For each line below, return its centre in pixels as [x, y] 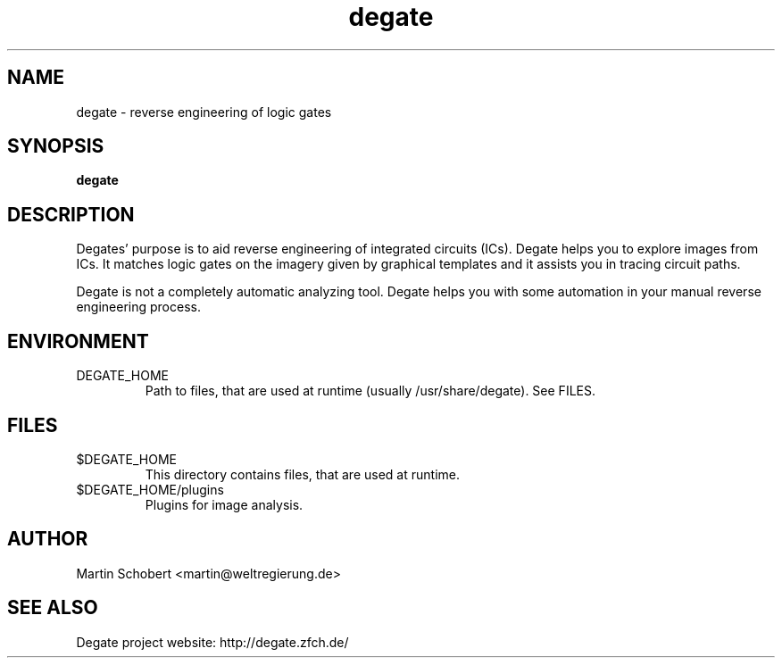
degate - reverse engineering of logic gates [204, 112]
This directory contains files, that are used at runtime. [302, 474]
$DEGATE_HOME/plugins [150, 489]
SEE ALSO [53, 608]
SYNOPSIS [56, 146]
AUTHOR [48, 539]
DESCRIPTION [71, 214]
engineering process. [138, 307]
